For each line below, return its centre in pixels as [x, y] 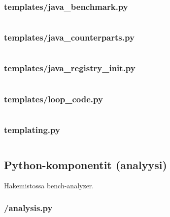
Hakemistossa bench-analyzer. [49, 186]
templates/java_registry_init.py [70, 68]
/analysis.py [28, 207]
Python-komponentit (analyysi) [85, 165]
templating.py [32, 129]
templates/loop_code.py [53, 99]
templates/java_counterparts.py [69, 37]
